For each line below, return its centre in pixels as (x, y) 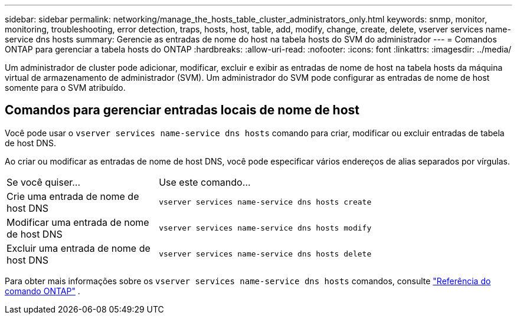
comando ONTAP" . (42, 291)
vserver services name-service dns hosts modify (265, 228)
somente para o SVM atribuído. (65, 88)
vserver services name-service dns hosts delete (265, 254)
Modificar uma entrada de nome (78, 222)
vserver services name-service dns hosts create (265, 202)
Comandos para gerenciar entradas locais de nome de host (182, 110)
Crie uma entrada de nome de (73, 196)
